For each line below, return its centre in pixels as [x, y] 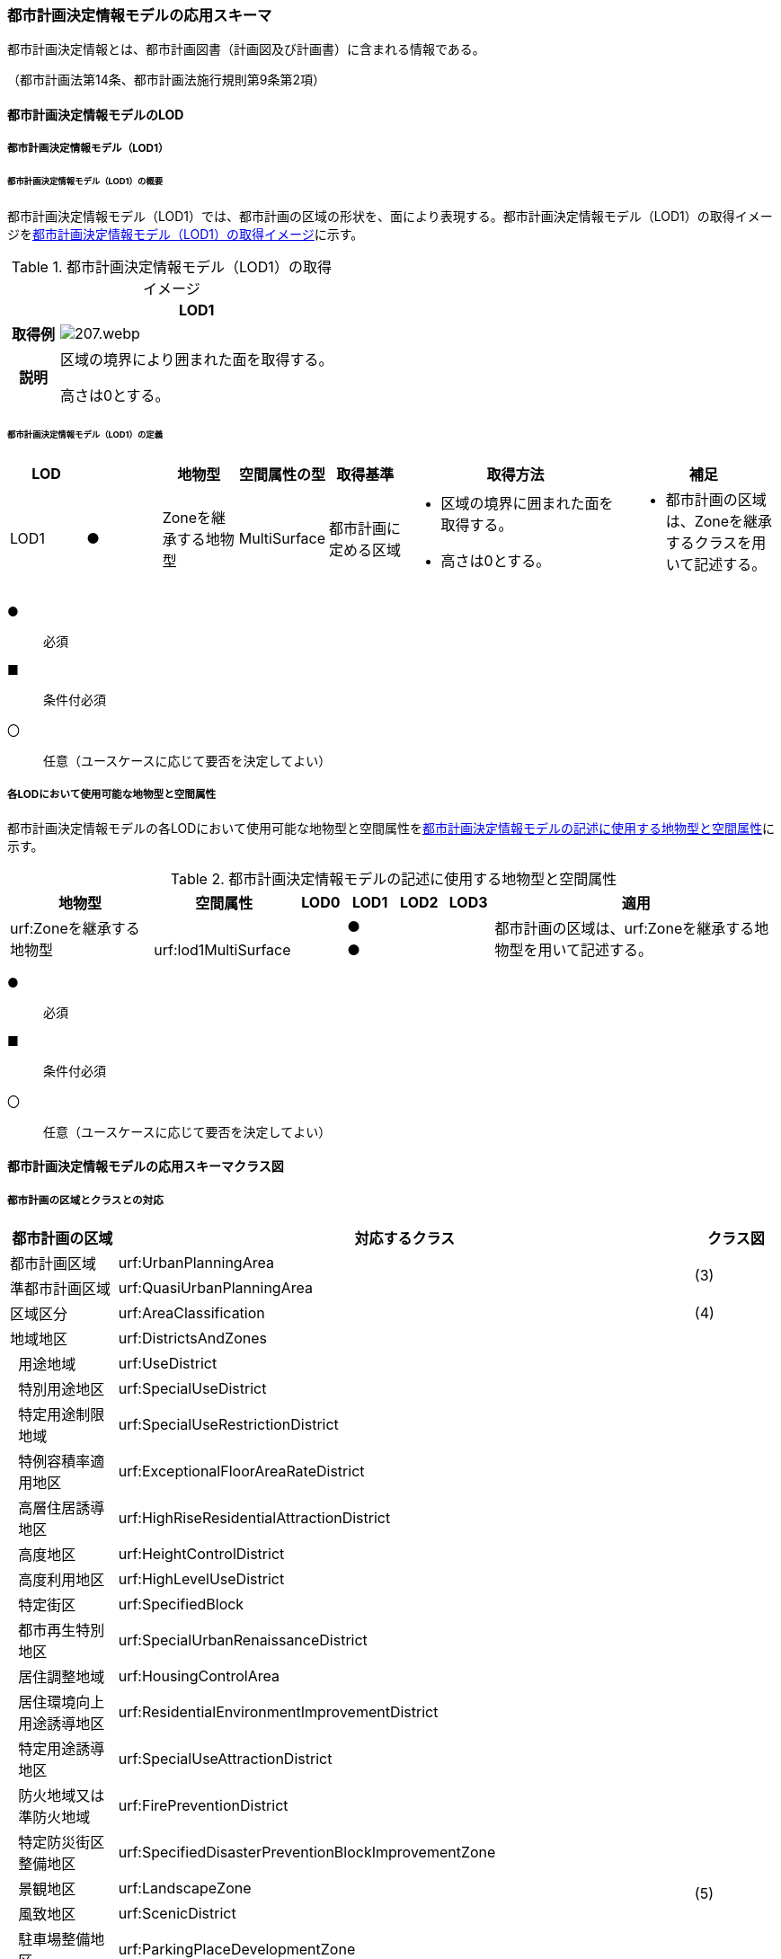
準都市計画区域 [61, 1288]
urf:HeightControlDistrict [201, 1553]
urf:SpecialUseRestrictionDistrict [228, 1424]
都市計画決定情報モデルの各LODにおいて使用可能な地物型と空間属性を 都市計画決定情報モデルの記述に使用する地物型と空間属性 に [391, 828]
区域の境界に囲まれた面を [527, 503]
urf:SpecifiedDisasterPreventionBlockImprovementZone [307, 1852]
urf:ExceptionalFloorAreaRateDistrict [241, 1471]
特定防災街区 [62, 1842]
